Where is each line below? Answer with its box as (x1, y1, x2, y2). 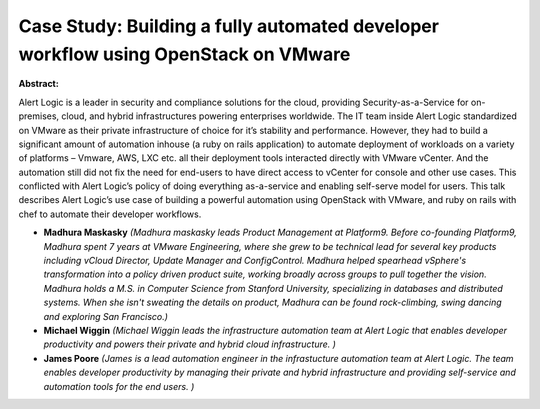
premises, (18, 110, 60, 122)
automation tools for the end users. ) (43, 380, 195, 392)
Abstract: (18, 78, 59, 90)
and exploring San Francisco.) (43, 310, 169, 322)
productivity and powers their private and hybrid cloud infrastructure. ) (43, 338, 337, 350)
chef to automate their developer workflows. (18, 208, 202, 220)
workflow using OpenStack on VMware (18, 43, 351, 65)
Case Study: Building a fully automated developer (18, 15, 440, 37)
